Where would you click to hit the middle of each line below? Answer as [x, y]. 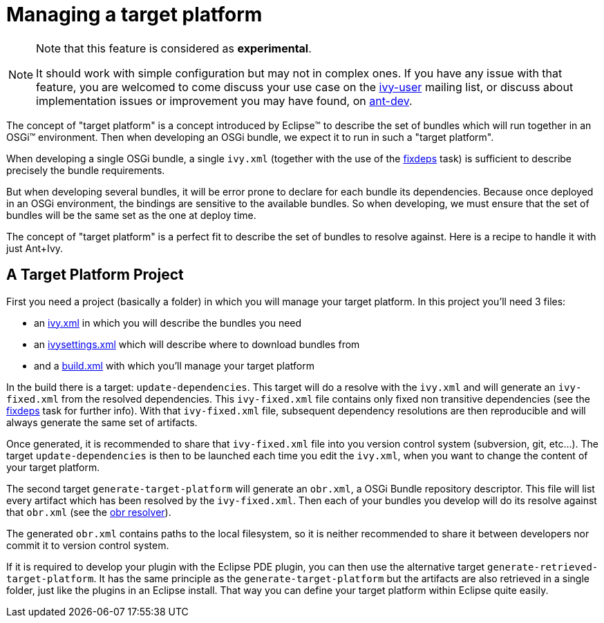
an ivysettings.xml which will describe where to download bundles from [197, 344]
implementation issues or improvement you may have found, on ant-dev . [224, 100]
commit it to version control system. [88, 545]
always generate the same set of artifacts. [102, 422]
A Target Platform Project [95, 275]
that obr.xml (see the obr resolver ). [89, 512]
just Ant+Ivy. [35, 248]
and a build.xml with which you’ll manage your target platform [174, 365]
